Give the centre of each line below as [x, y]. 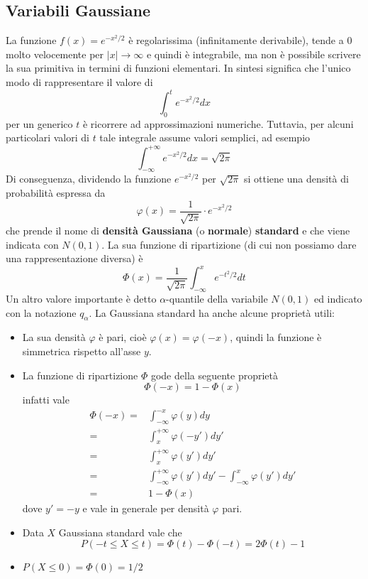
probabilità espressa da [56, 192]
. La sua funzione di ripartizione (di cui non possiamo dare [229, 244]
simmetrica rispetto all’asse [82, 351]
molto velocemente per [55, 54]
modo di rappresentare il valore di [79, 81]
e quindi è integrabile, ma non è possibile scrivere [253, 54]
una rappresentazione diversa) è [74, 258]
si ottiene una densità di [296, 179]
